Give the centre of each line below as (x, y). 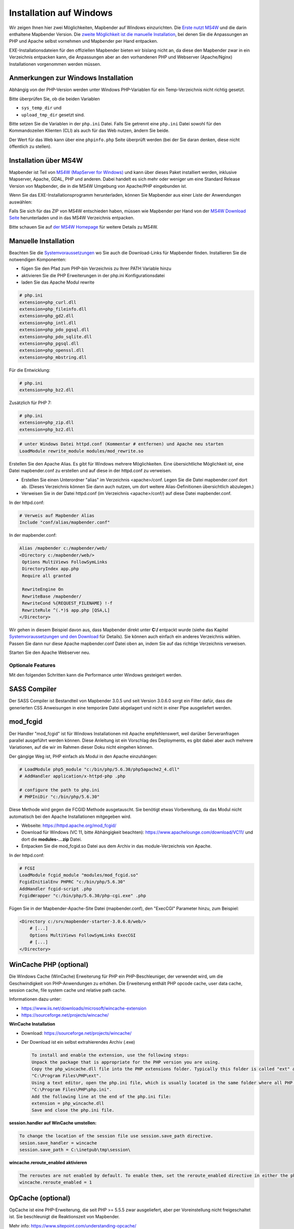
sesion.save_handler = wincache (58, 1143)
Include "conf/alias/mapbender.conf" (65, 523)
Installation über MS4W (46, 161)
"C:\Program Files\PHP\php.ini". (72, 1090)
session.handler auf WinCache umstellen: (53, 1123)
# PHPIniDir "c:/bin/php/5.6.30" (60, 797)
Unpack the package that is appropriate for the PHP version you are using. (126, 1062)
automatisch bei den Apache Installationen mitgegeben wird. (70, 817)
